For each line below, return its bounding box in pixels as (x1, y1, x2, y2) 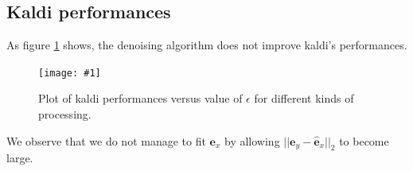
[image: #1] (38, 67, 101, 79)
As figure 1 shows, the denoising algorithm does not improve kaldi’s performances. (6, 37, 407, 53)
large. (6, 150, 33, 166)
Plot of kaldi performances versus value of (38, 90, 243, 107)
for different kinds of (254, 90, 354, 107)
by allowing (224, 132, 280, 149)
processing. (38, 106, 92, 122)
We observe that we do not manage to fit (6, 132, 206, 149)
